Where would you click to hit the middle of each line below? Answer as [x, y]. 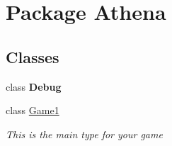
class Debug [34, 86]
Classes [33, 56]
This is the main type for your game [84, 134]
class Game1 [33, 110]
